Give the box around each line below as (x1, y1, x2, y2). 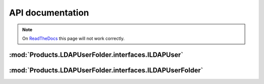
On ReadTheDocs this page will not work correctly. (22, 35, 125, 41)
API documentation (9, 7, 89, 18)
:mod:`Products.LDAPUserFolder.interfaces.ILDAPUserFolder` (9, 66, 203, 74)
